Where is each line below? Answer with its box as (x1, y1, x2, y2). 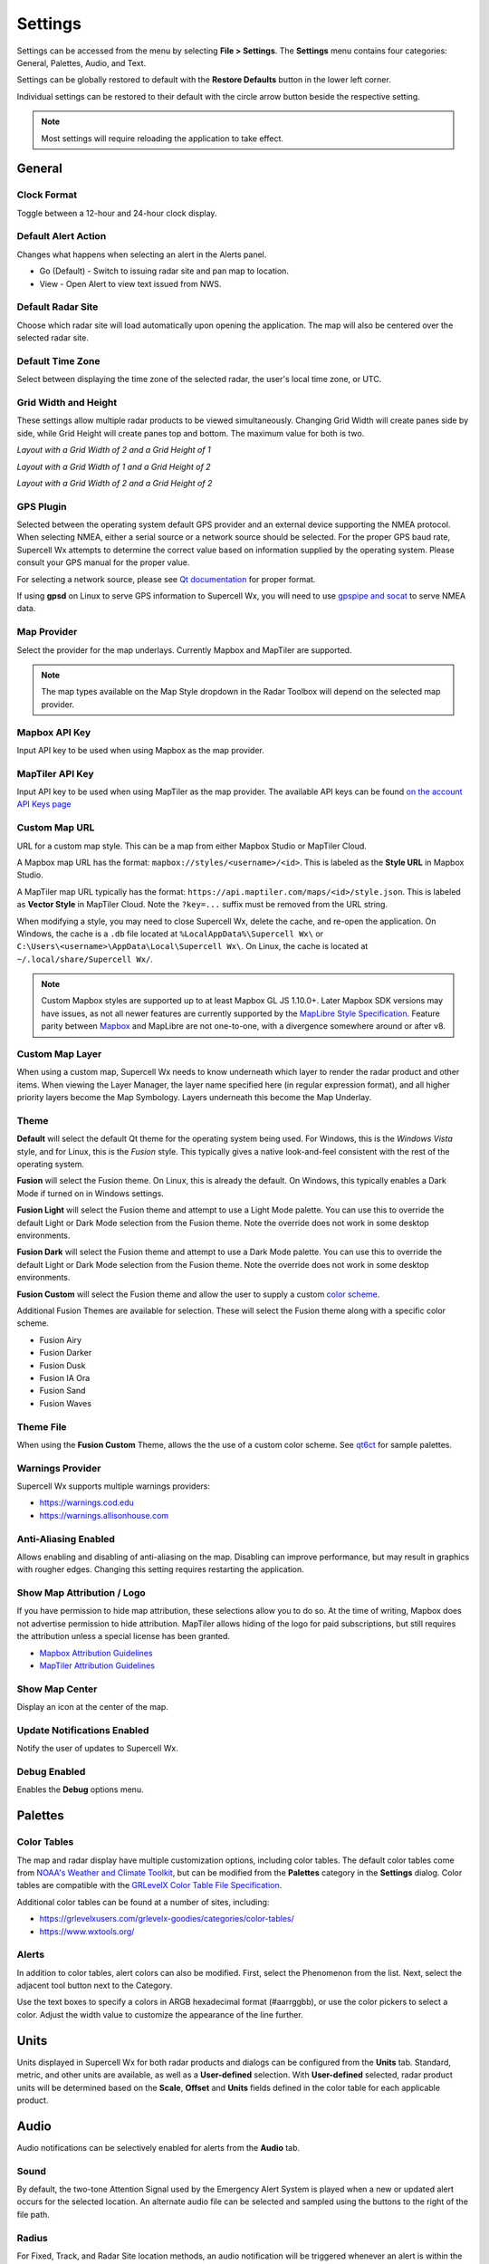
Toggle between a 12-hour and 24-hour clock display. (16, 207, 217, 218)
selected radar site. (16, 332, 90, 343)
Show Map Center (16, 1683, 98, 1695)
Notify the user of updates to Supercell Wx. (16, 1743, 178, 1754)
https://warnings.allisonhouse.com (39, 1510, 169, 1521)
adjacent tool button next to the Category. (16, 1980, 173, 1991)
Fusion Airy (39, 1334, 81, 1345)
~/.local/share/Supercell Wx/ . (16, 954, 154, 964)
